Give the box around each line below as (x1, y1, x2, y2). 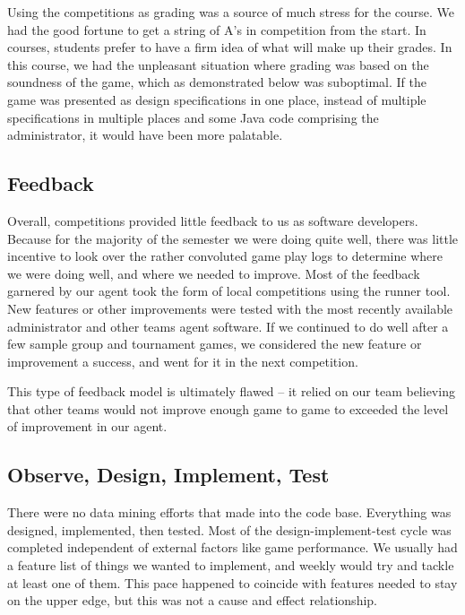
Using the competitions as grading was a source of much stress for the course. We (7, 3, 454, 21)
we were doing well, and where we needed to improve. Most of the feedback (7, 264, 420, 282)
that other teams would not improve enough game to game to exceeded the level (7, 399, 449, 418)
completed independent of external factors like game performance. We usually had (7, 538, 458, 557)
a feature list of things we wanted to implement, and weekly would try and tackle (7, 556, 454, 575)
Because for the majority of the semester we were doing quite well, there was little (7, 229, 459, 247)
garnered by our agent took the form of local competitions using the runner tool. (7, 282, 451, 300)
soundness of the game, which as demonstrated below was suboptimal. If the (7, 73, 426, 91)
